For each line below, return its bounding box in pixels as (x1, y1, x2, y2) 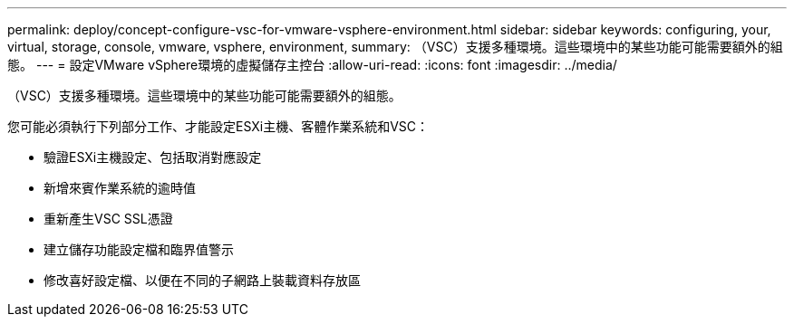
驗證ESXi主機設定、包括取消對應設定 (44, 149, 262, 165)
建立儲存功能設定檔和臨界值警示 (44, 242, 234, 257)
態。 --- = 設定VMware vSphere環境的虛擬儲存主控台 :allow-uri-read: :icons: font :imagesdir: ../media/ (7, 57, 617, 72)
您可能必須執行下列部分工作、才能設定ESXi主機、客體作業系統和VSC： (7, 119, 430, 134)
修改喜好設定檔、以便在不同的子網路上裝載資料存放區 (44, 272, 361, 288)
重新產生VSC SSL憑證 (44, 211, 173, 226)
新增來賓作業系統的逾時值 (44, 180, 196, 195)
